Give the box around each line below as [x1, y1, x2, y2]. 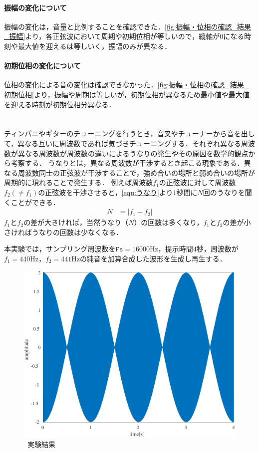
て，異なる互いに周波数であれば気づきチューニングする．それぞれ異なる [4, 138, 241, 148]
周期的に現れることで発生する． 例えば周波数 [4, 177, 153, 188]
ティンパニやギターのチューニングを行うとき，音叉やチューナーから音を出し [4, 128, 255, 139]
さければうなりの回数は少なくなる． [4, 226, 123, 237]
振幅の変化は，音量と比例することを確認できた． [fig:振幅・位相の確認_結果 [4, 21, 252, 31]
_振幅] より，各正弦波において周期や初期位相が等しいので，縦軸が [4, 31, 220, 41]
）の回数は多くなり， [134, 217, 204, 227]
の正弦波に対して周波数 [159, 177, 236, 188]
